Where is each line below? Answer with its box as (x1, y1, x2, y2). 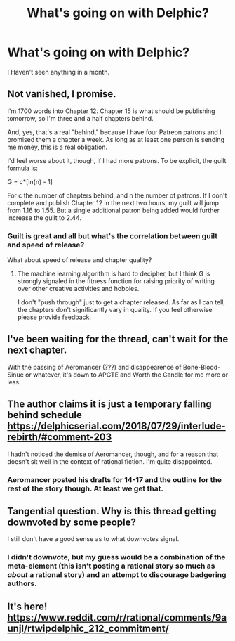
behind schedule (7, 409, 83, 421)
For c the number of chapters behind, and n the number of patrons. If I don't (7, 191, 227, 200)
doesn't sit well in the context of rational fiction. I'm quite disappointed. (7, 457, 213, 465)
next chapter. (7, 344, 67, 356)
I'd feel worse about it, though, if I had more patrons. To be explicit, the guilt (7, 156, 227, 164)
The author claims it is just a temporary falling (7, 399, 212, 410)
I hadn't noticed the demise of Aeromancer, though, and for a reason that (7, 450, 219, 458)
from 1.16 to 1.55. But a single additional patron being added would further (7, 206, 220, 214)
